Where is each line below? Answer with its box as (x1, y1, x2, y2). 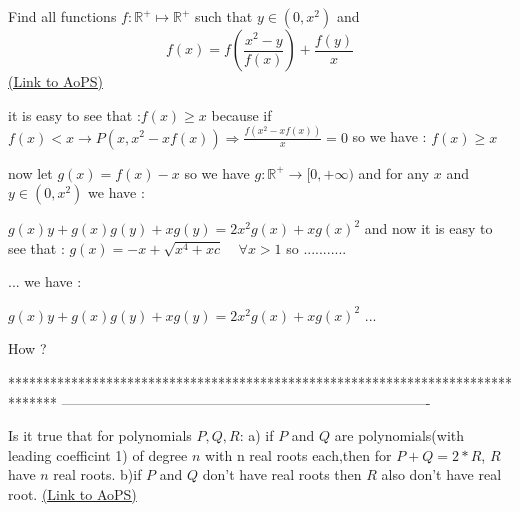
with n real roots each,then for (205, 444, 392, 465)
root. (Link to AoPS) (8, 484, 137, 505)
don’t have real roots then (202, 464, 362, 485)
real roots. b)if (53, 464, 142, 485)
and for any (358, 162, 430, 183)
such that (194, 6, 253, 26)
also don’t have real (381, 464, 502, 485)
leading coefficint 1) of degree (8, 444, 188, 465)
